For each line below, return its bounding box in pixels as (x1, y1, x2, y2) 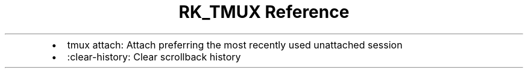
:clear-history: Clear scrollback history (67, 50, 241, 63)
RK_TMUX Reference (178, 2, 350, 22)
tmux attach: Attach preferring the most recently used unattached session (67, 38, 403, 51)
